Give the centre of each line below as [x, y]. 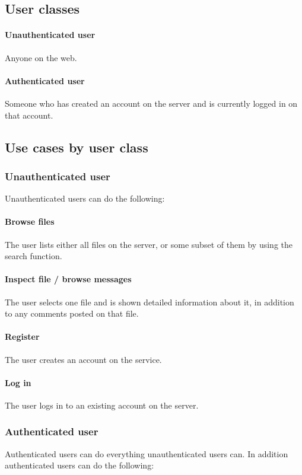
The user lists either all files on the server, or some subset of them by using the [149, 244]
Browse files [30, 221]
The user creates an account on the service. [83, 359]
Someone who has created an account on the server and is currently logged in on [151, 103]
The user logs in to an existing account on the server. [102, 405]
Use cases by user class [77, 147]
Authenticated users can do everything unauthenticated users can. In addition [147, 453]
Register [22, 337]
